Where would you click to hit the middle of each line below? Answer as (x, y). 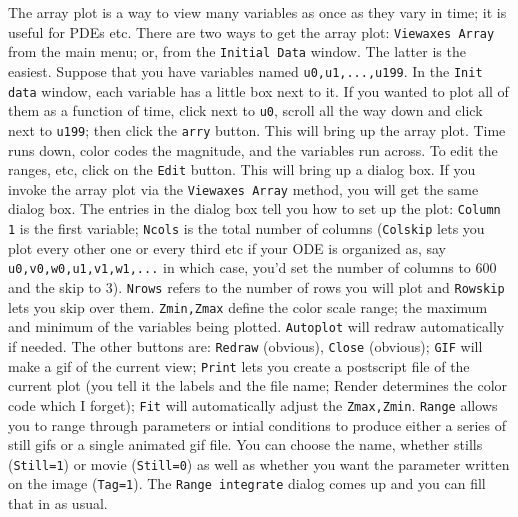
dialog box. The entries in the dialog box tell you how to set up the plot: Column (254, 208)
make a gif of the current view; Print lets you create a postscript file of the (239, 365)
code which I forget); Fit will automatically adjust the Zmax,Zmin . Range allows (253, 404)
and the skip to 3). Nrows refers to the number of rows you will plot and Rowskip (256, 287)
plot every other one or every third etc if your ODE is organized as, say (227, 247)
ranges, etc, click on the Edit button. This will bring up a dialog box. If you (242, 169)
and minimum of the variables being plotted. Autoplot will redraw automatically (256, 326)
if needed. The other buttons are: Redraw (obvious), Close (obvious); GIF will (245, 345)
